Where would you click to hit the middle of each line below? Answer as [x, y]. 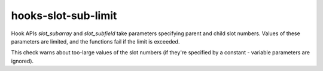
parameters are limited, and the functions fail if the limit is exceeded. [95, 41]
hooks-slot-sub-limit [64, 16]
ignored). [22, 61]
